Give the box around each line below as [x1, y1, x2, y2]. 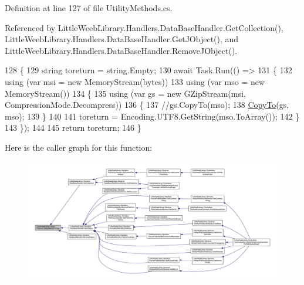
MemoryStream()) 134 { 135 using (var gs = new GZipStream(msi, [5, 87, 246, 99]
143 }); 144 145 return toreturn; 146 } [5, 121, 141, 134]
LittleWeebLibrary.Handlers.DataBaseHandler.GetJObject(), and [5, 33, 239, 45]
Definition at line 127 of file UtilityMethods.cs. [5, 2, 173, 13]
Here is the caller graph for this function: [5, 141, 153, 153]
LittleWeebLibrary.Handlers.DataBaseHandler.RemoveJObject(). [5, 44, 238, 56]
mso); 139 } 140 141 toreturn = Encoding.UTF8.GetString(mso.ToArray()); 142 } [5, 110, 300, 122]
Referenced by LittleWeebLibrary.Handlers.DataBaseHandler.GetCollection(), [5, 21, 283, 33]
